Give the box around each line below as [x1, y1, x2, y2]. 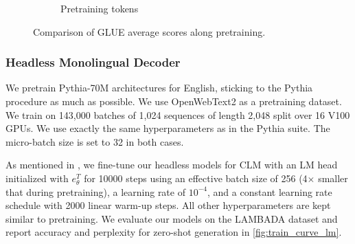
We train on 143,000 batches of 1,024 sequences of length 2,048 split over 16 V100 [5, 107, 350, 122]
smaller [318, 170, 348, 185]
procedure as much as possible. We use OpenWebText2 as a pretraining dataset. [5, 94, 342, 108]
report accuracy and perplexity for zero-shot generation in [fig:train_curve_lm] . [5, 225, 342, 239]
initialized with [5, 170, 69, 185]
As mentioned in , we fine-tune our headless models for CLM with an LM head [5, 157, 338, 172]
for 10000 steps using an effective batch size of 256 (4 [84, 170, 308, 185]
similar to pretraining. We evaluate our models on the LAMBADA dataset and [5, 211, 338, 225]
